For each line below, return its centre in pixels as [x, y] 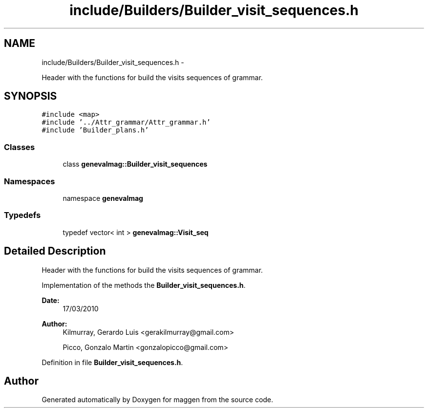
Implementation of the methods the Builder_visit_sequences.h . [144, 285]
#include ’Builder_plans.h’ [95, 130]
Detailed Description [55, 251]
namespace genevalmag [103, 198]
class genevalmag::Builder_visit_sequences [135, 164]
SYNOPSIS [31, 96]
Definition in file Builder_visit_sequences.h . [112, 362]
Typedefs [22, 215]
